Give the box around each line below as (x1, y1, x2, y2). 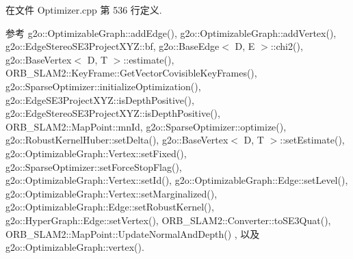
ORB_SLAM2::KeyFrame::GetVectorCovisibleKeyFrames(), (5, 66, 257, 80)
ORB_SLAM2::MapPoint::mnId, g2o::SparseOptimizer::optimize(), (5, 119, 287, 133)
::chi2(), (270, 39, 303, 53)
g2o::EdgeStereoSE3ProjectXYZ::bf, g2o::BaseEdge (5, 39, 220, 53)
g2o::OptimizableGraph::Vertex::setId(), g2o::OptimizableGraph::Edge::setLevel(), (5, 173, 348, 187)
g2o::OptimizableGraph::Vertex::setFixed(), (5, 146, 187, 160)
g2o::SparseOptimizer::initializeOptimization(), (5, 79, 201, 93)
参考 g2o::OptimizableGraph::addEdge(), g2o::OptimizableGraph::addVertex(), (5, 25, 337, 40)
